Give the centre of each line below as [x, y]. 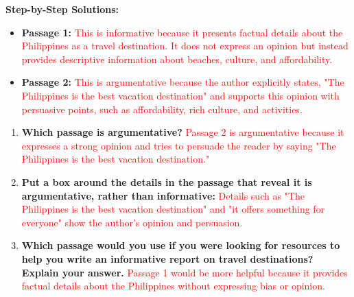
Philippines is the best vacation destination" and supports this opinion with [180, 95]
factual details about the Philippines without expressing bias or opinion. [173, 286]
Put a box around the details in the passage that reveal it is [167, 181]
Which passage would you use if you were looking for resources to [181, 245]
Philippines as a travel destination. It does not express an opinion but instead [185, 46]
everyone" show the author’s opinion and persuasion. [132, 222]
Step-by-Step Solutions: [62, 9]
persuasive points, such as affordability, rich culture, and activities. [162, 109]
